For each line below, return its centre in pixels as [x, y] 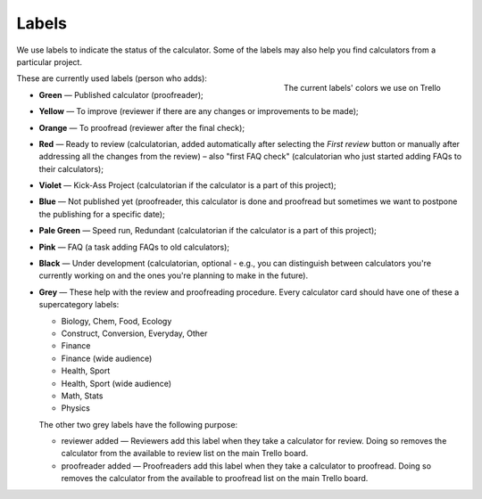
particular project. [49, 61]
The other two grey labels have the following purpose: [138, 424]
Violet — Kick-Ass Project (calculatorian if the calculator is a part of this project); [187, 185]
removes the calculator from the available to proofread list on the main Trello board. [215, 479]
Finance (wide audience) [107, 358]
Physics [76, 408]
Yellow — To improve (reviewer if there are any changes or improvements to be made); [199, 111]
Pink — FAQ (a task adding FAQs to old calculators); [134, 247]
